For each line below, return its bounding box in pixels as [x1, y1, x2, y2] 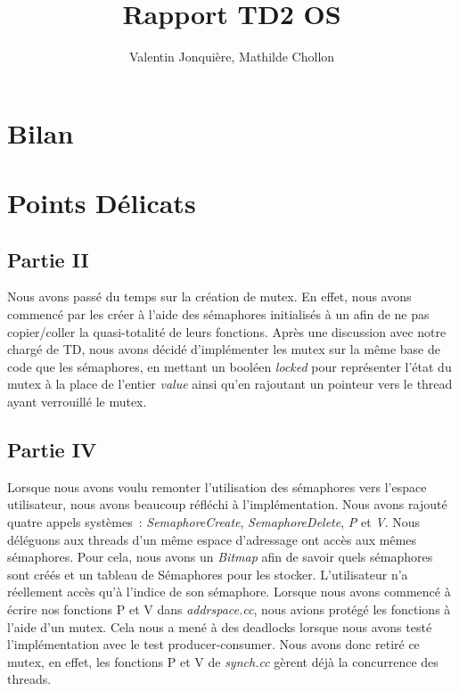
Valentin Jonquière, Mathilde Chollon [128, 47, 335, 66]
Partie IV [7, 436, 97, 464]
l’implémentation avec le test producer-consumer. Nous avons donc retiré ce [7, 635, 420, 654]
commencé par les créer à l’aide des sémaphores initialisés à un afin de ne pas [7, 305, 430, 324]
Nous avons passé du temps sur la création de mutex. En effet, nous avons [7, 287, 412, 306]
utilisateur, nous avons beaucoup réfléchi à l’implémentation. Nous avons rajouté [7, 495, 447, 514]
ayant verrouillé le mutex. [7, 392, 147, 411]
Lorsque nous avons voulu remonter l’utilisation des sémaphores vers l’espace [7, 477, 427, 496]
